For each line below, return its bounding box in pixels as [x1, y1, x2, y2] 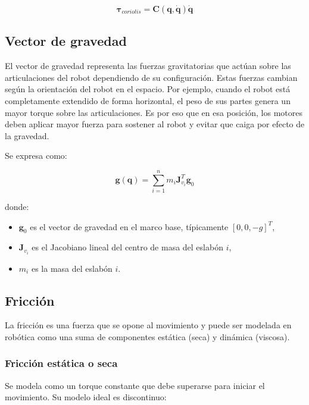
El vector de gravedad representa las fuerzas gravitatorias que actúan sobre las [5, 59, 291, 72]
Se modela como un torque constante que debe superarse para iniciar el [5, 379, 265, 391]
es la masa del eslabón [31, 262, 113, 274]
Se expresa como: [5, 149, 67, 162]
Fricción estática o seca [5, 356, 118, 371]
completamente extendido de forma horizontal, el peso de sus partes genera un [5, 94, 291, 106]
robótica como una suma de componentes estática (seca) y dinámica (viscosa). [5, 330, 290, 343]
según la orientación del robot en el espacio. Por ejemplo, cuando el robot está [5, 83, 291, 95]
